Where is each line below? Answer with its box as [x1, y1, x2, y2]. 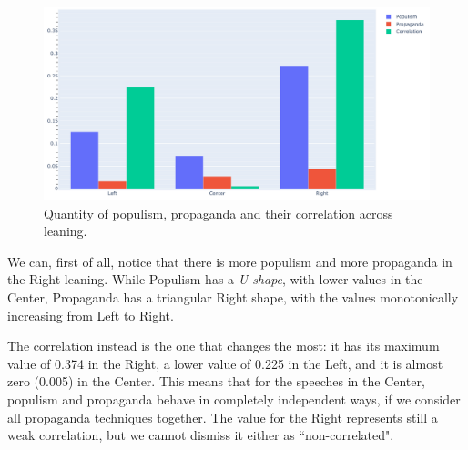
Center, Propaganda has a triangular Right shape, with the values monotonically [7, 287, 459, 306]
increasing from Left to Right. [7, 305, 174, 324]
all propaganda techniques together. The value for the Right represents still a [7, 407, 438, 426]
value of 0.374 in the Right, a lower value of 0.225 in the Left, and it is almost [7, 353, 443, 373]
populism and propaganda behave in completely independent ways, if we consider [7, 389, 461, 408]
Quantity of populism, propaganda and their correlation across [44, 203, 393, 222]
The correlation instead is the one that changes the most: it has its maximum [7, 336, 440, 355]
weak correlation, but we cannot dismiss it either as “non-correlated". [7, 425, 394, 445]
